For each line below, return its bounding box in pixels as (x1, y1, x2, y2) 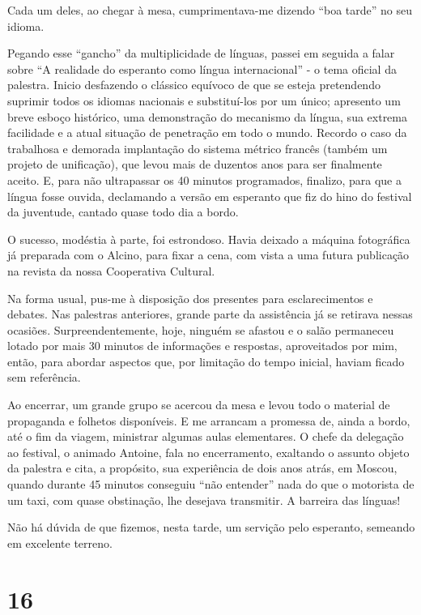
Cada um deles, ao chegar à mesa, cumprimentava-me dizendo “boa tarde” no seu (7, 2, 412, 18)
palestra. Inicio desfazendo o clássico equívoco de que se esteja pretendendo (7, 76, 381, 93)
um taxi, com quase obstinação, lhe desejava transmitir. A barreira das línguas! (7, 491, 401, 508)
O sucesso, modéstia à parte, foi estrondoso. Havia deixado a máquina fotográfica (7, 230, 410, 247)
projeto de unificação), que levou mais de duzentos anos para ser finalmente (7, 156, 382, 173)
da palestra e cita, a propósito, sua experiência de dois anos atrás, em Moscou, (7, 459, 398, 476)
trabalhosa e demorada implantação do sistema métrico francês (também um (7, 139, 388, 156)
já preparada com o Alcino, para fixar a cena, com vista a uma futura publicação (7, 246, 410, 263)
